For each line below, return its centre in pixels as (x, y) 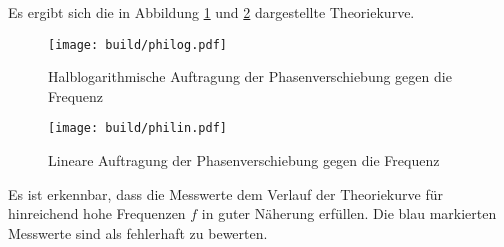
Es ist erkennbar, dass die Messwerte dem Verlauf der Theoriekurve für (225, 193)
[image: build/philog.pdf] (137, 44)
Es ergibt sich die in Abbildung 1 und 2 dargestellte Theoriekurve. (211, 12)
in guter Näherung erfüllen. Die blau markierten (349, 213)
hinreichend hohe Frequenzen (97, 213)
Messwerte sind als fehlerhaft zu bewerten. (138, 232)
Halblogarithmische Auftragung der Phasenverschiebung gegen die (250, 76)
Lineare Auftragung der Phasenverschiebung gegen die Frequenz (244, 160)
